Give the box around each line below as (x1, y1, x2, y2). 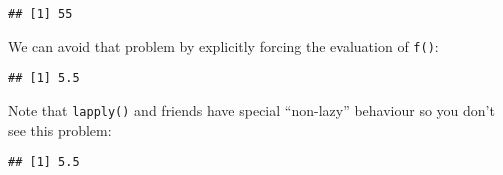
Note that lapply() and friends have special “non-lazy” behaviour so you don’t (8, 99, 495, 120)
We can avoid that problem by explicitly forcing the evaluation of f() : (8, 35, 439, 56)
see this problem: (8, 119, 112, 140)
